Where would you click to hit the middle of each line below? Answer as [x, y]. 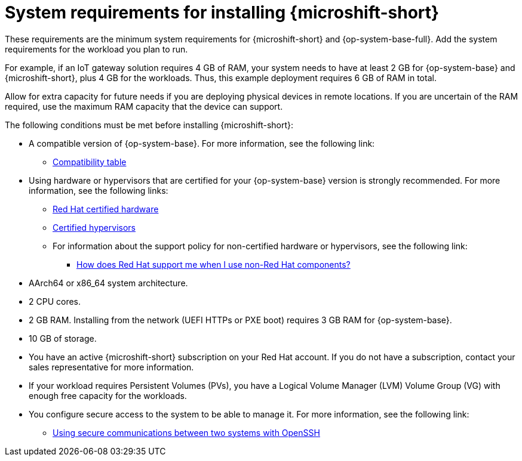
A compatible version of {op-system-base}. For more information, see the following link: [202, 143]
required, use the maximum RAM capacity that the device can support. [144, 106]
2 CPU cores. [55, 301]
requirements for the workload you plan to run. [96, 49]
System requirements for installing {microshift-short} [222, 13]
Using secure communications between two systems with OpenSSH [186, 432]
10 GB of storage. [63, 338]
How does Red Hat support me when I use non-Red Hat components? [214, 264]
